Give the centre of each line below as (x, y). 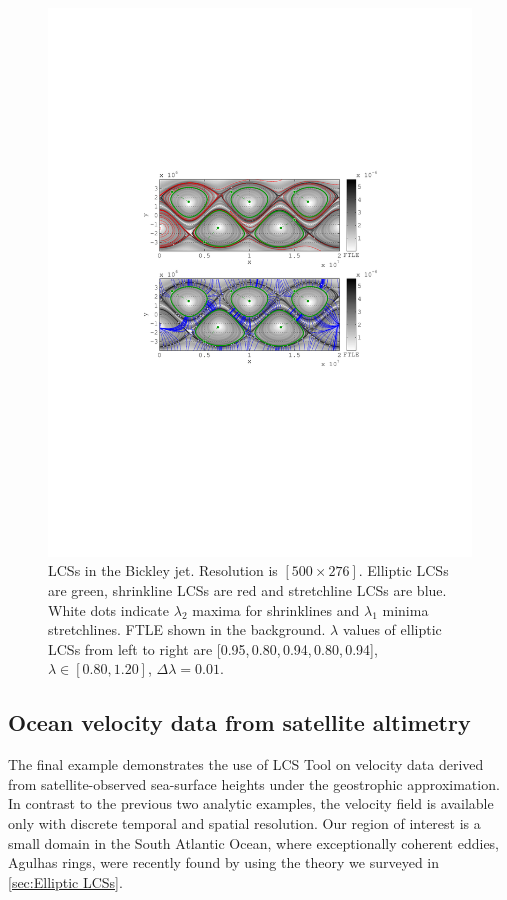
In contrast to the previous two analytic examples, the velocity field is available (251, 803)
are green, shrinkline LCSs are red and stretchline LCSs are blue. (247, 590)
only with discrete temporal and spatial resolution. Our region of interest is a (244, 823)
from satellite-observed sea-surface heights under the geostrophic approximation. (254, 783)
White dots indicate (109, 609)
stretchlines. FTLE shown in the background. (187, 629)
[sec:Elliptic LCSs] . (65, 881)
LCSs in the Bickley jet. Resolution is (163, 570)
